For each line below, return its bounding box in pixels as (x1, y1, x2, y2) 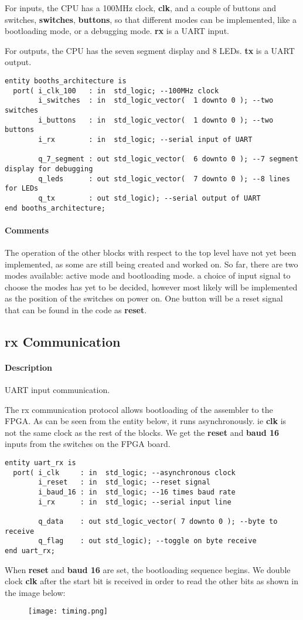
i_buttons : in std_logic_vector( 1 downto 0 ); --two (38, 116, 274, 124)
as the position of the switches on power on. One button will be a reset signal (5, 292, 283, 304)
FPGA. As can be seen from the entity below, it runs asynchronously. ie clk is (5, 415, 287, 427)
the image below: (5, 586, 66, 598)
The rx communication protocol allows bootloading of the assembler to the (5, 403, 273, 415)
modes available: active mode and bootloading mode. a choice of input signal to (5, 269, 291, 282)
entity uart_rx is (5, 459, 76, 467)
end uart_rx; (5, 546, 55, 555)
